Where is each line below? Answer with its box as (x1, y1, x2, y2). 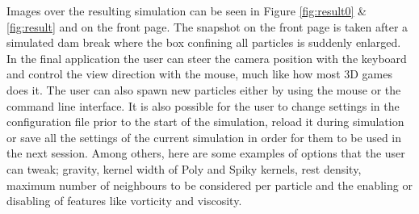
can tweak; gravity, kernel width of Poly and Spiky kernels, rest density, (6, 160, 362, 177)
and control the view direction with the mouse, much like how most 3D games (6, 65, 393, 82)
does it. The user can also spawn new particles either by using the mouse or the (6, 81, 401, 98)
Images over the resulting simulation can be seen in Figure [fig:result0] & (6, 2, 367, 19)
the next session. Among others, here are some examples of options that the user (6, 145, 405, 162)
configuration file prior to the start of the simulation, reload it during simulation (6, 113, 404, 130)
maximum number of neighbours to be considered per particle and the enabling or (6, 176, 413, 193)
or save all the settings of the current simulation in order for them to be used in (6, 128, 402, 145)
